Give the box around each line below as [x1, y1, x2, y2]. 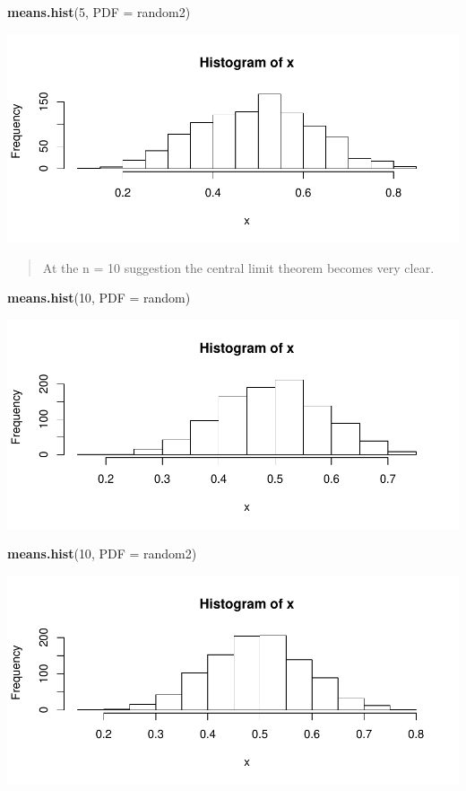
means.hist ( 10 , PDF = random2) [7, 544, 197, 563]
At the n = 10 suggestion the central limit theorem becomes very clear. [42, 258, 435, 277]
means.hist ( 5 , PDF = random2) [7, 3, 191, 21]
